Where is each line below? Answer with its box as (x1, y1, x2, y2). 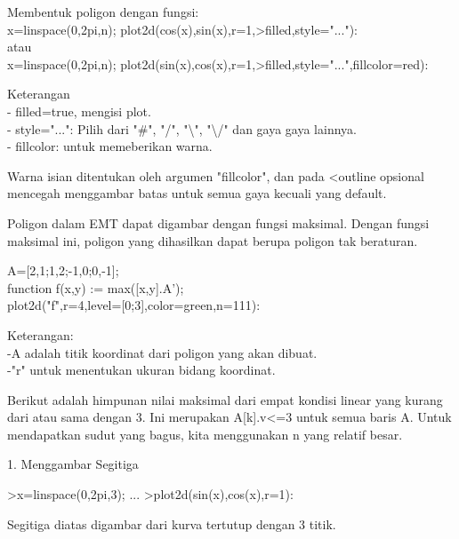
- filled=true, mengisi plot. (7, 101, 151, 120)
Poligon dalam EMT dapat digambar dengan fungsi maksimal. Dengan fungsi (7, 213, 430, 232)
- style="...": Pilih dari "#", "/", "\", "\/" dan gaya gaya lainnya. (7, 119, 357, 138)
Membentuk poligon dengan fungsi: (7, 3, 199, 20)
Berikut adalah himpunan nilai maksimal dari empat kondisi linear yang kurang (7, 390, 443, 408)
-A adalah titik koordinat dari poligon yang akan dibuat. (7, 343, 318, 361)
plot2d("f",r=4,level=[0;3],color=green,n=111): (7, 296, 261, 314)
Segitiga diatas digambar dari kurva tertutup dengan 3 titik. (7, 514, 336, 533)
